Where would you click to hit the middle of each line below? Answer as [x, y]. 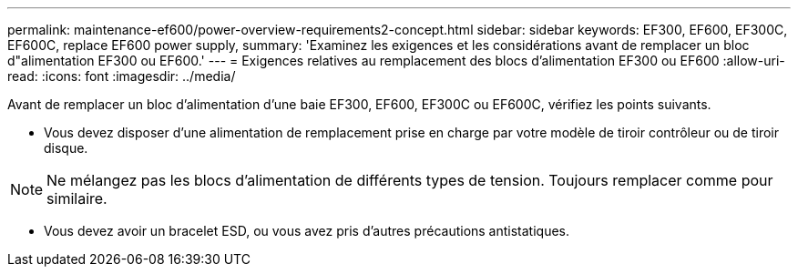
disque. [66, 148]
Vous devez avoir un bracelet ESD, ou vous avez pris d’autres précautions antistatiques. [307, 231]
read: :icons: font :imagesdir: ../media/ [122, 76]
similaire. [77, 198]
